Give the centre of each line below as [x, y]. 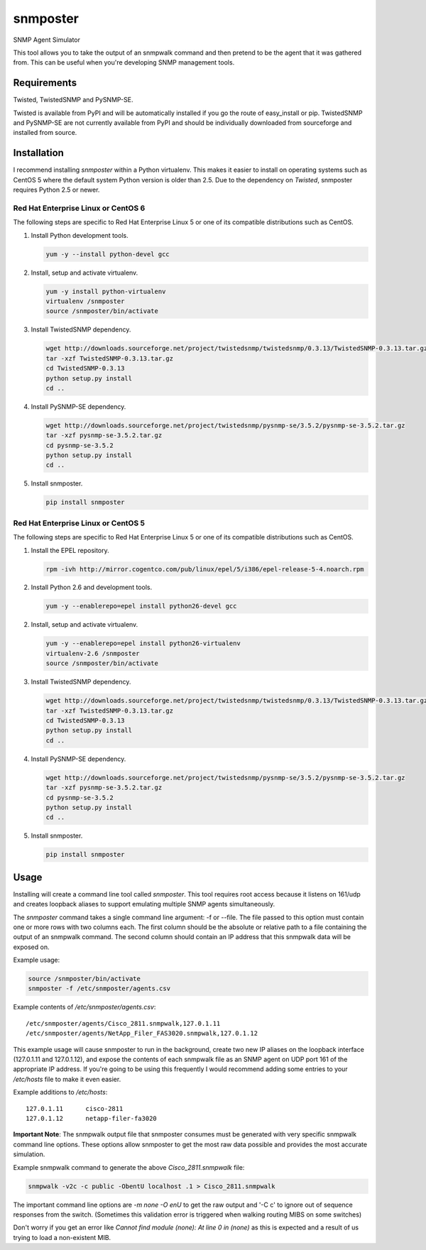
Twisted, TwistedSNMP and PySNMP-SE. [73, 100]
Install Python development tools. [80, 235]
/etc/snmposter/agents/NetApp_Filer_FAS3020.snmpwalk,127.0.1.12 [142, 1034]
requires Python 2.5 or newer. [56, 190]
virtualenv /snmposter [85, 301]
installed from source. [45, 133]
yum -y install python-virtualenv [106, 291]
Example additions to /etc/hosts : [60, 1092]
